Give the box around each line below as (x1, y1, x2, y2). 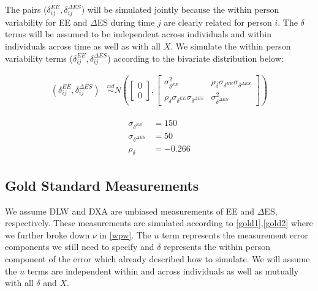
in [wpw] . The (99, 228, 151, 241)
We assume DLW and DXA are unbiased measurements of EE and (5, 204, 255, 217)
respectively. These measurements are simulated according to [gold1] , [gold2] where (5, 216, 313, 229)
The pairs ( (5, 3, 47, 15)
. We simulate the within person (170, 39, 291, 52)
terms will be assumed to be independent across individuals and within (5, 28, 271, 40)
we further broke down (5, 228, 90, 241)
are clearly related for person (164, 15, 272, 28)
